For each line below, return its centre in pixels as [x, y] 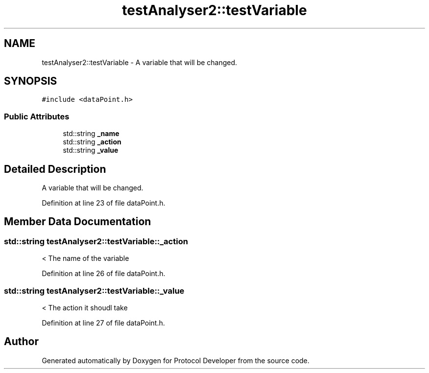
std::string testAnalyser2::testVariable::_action [96, 241]
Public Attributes [37, 116]
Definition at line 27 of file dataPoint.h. [103, 323]
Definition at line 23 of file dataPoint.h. [104, 203]
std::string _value [91, 150]
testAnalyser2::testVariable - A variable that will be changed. [140, 62]
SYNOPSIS [31, 81]
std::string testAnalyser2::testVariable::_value [94, 291]
